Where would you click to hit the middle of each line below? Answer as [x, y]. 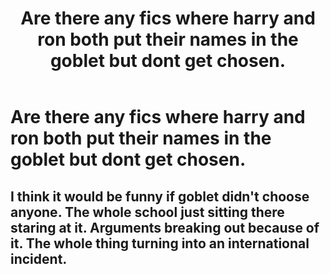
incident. [39, 258]
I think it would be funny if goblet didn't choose [160, 196]
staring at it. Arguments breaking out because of [165, 227]
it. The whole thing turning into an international [160, 243]
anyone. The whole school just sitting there [147, 212]
